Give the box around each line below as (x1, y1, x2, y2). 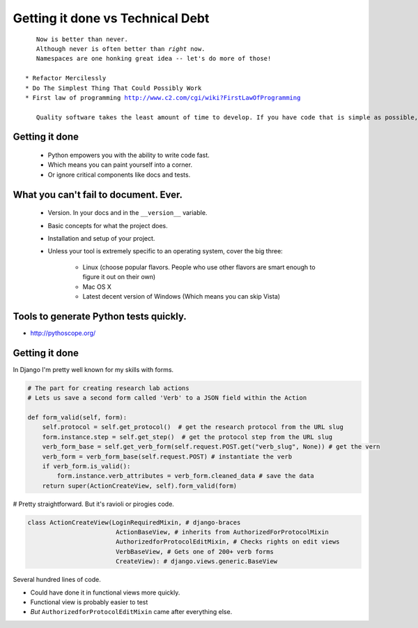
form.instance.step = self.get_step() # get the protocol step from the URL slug (42, 433, 333, 441)
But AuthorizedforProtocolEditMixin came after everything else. (30, 608, 233, 616)
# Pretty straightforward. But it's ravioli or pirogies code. (13, 500, 174, 508)
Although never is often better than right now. (36, 45, 206, 52)
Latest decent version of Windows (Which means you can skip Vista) (82, 292, 281, 300)
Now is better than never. (36, 35, 129, 43)
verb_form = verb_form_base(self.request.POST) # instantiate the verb (42, 452, 293, 461)
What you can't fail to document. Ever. (13, 188, 183, 200)
